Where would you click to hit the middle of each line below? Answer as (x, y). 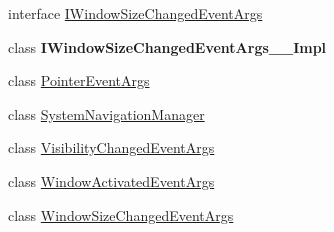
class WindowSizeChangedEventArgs (121, 214)
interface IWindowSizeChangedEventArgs (135, 13)
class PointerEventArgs (79, 80)
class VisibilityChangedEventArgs (111, 147)
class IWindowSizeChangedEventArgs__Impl (167, 46)
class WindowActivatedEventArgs (111, 180)
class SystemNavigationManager (106, 113)
